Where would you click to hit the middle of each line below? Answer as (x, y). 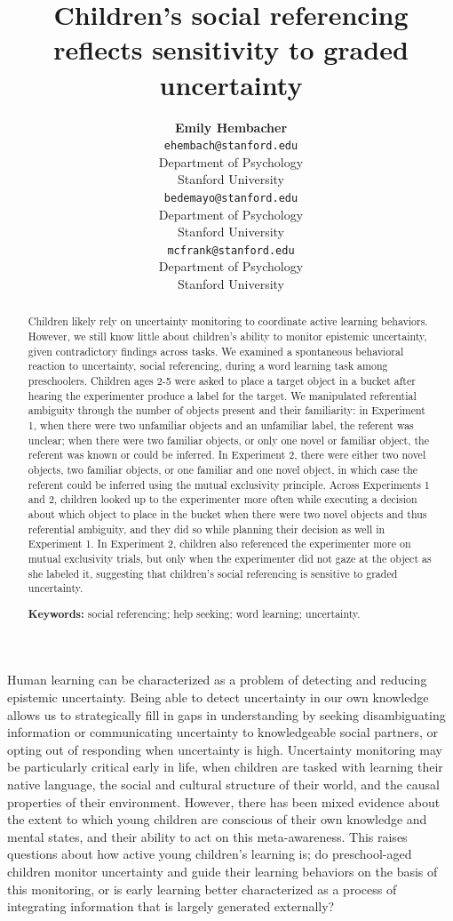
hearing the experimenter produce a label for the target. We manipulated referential (222, 395)
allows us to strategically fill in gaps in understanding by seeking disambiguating (226, 714)
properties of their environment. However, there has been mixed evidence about (224, 801)
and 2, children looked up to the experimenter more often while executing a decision (223, 499)
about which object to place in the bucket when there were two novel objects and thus (227, 513)
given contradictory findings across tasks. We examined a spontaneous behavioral (216, 351)
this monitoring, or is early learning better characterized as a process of (202, 889)
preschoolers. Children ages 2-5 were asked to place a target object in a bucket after (222, 381)
